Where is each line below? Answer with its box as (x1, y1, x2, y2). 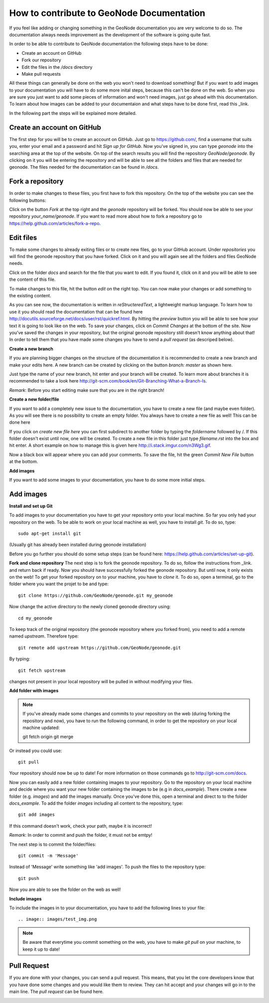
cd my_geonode (18, 615, 52, 621)
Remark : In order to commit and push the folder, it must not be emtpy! (9, 832, 152, 838)
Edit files (9, 233, 37, 242)
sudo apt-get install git (18, 531, 82, 536)
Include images (9, 895, 42, 901)
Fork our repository (21, 57, 62, 63)
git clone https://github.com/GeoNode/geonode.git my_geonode (18, 593, 173, 598)
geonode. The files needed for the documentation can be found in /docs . (9, 164, 159, 170)
